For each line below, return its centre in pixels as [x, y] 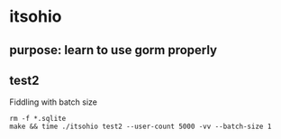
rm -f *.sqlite [38, 119]
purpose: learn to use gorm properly [113, 50]
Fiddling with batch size [53, 102]
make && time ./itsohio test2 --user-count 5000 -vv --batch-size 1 [140, 127]
